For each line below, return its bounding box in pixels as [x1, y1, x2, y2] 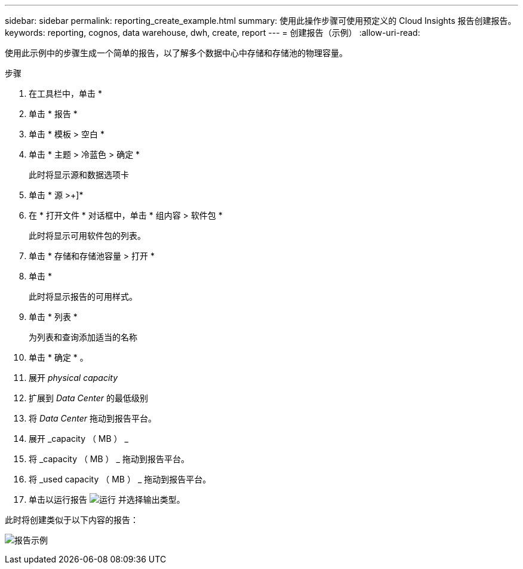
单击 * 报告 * [29, 109, 78, 119]
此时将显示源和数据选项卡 [29, 170, 129, 180]
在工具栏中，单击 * [29, 88, 102, 99]
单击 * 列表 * [29, 312, 78, 322]
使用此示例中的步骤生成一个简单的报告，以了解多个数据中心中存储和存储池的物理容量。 [5, 48, 347, 58]
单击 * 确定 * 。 [29, 352, 88, 362]
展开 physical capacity [29, 373, 118, 383]
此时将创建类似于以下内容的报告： [5, 515, 139, 525]
